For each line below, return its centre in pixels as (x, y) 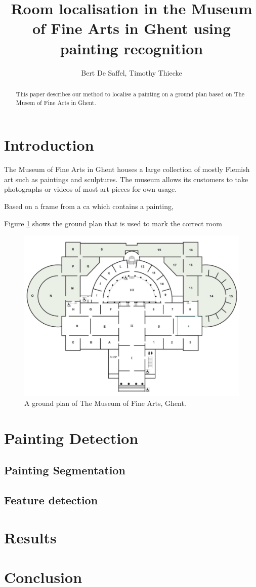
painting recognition (132, 48)
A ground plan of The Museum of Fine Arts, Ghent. (105, 403)
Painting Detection (71, 438)
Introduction (49, 145)
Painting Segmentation (65, 470)
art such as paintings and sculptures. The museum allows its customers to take (126, 179)
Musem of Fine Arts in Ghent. (56, 102)
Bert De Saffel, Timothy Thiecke (132, 72)
